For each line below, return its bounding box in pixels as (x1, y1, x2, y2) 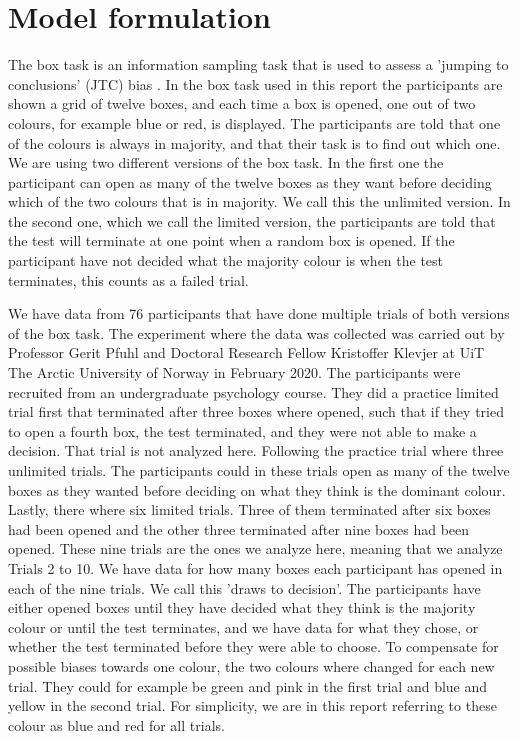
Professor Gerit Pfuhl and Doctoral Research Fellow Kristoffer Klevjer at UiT (8, 342, 485, 363)
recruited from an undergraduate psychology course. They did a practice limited (8, 381, 499, 402)
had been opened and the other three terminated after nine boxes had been (8, 518, 470, 539)
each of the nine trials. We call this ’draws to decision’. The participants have (8, 577, 481, 598)
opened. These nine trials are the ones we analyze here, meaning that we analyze (8, 538, 503, 559)
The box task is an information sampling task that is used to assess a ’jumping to (8, 54, 509, 75)
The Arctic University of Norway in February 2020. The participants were (8, 362, 461, 383)
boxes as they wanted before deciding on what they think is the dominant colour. (8, 479, 506, 500)
